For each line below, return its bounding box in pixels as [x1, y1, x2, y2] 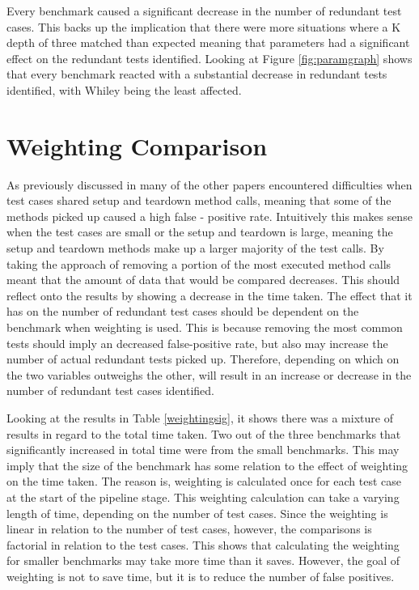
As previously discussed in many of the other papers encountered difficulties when [6, 176, 413, 193]
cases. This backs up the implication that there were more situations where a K [6, 18, 401, 35]
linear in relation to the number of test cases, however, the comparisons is [6, 520, 372, 537]
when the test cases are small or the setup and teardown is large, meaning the [6, 223, 393, 240]
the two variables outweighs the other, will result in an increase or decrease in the [6, 366, 412, 383]
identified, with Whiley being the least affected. [6, 81, 242, 98]
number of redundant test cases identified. [6, 382, 214, 399]
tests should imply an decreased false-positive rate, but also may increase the [6, 334, 388, 351]
